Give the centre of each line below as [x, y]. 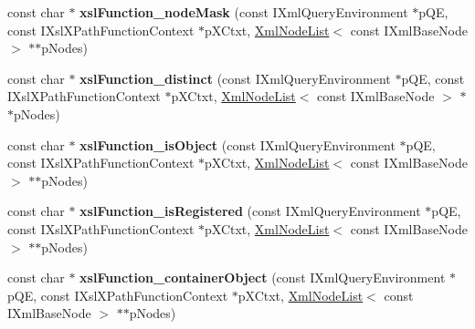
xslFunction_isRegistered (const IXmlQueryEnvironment [250, 211]
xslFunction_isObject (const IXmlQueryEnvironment [237, 144]
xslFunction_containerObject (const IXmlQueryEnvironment [263, 278]
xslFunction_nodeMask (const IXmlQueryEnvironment [244, 12]
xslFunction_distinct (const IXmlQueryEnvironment [235, 78]
